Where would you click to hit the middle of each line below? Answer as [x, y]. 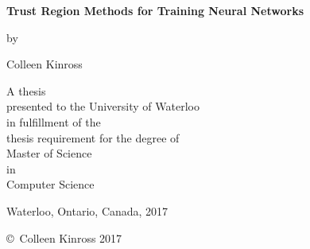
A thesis [26, 90]
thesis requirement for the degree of [93, 137]
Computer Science [50, 184]
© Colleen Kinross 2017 [64, 237]
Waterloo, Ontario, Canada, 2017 [87, 210]
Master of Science [49, 153]
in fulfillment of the [54, 121]
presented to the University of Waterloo [103, 106]
